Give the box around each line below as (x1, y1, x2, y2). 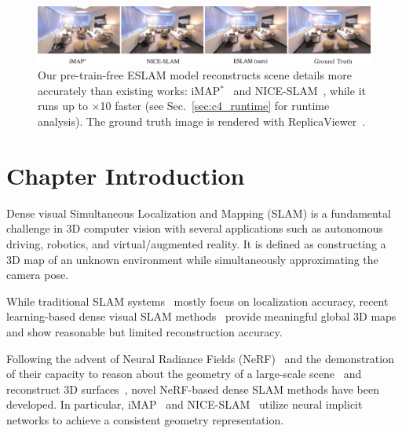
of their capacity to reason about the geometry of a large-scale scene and (6, 365, 362, 382)
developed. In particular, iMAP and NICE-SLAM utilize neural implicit (6, 396, 363, 413)
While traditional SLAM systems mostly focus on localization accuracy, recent (6, 292, 389, 309)
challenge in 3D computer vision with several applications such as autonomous (6, 220, 383, 237)
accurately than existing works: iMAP (38, 82, 221, 98)
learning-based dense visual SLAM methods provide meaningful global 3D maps (6, 308, 397, 325)
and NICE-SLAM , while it (233, 82, 366, 98)
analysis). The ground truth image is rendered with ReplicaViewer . (38, 113, 366, 130)
